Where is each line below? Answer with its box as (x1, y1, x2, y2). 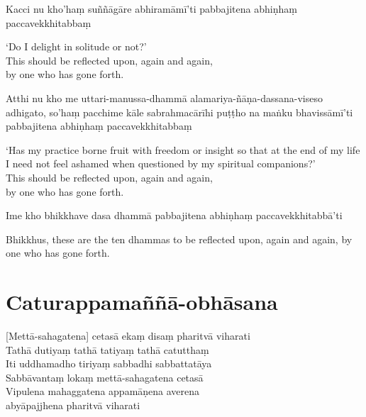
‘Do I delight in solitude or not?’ (6, 39, 147, 54)
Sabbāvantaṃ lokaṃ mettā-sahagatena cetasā (6, 369, 204, 384)
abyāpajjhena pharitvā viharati (6, 398, 140, 412)
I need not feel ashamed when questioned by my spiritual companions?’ (6, 156, 316, 171)
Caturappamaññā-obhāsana (6, 287, 278, 316)
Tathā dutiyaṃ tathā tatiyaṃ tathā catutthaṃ (6, 342, 209, 357)
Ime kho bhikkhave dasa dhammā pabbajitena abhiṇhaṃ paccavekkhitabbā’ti (6, 208, 343, 223)
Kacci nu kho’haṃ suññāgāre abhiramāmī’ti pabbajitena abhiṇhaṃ (6, 1, 297, 16)
